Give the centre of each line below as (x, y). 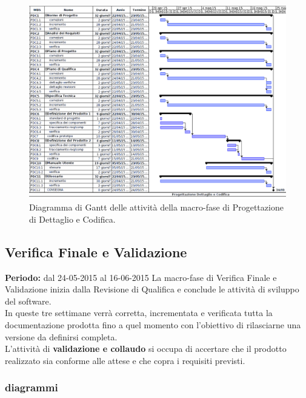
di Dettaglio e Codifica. (72, 219)
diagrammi (32, 387)
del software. (28, 301)
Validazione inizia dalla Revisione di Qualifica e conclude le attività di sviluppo (152, 289)
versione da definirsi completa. (61, 336)
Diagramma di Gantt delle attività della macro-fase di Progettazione (156, 207)
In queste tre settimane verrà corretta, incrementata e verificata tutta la (139, 313)
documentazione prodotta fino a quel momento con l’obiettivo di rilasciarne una (153, 325)
